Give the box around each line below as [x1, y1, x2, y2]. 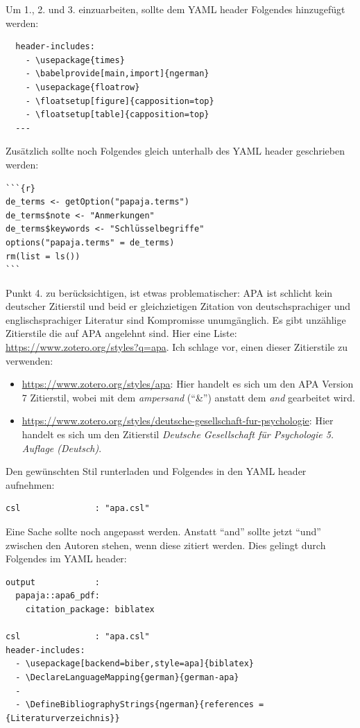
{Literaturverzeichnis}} [6, 713, 120, 723]
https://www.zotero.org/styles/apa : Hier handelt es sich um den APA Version [22, 376, 354, 391]
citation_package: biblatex [25, 604, 155, 614]
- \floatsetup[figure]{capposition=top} [25, 96, 214, 106]
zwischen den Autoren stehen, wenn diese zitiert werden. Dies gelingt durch [6, 537, 326, 552]
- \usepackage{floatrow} [25, 82, 140, 92]
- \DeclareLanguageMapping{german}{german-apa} [15, 672, 239, 682]
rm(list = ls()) [6, 251, 80, 261]
